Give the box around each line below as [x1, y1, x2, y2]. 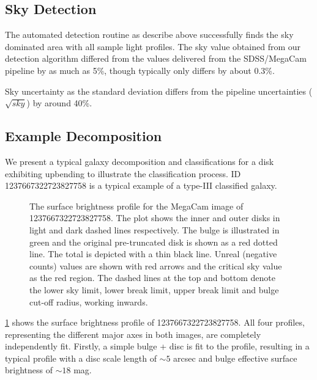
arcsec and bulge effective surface [173, 351, 297, 364]
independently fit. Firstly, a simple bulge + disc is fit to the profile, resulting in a [5, 340, 310, 353]
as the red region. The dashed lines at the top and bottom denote [29, 271, 276, 284]
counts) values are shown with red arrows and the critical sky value [29, 259, 282, 272]
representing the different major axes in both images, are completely [5, 327, 261, 340]
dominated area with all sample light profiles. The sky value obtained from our [5, 40, 301, 53]
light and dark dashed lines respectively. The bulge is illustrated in [29, 223, 280, 236]
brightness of [5, 364, 53, 376]
